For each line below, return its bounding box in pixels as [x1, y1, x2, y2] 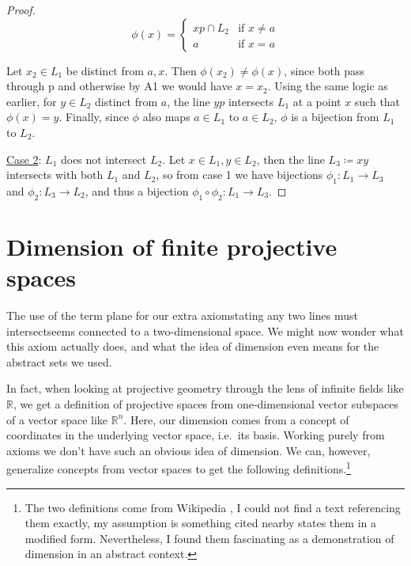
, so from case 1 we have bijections [156, 166, 323, 183]
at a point [292, 93, 341, 109]
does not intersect [60, 150, 147, 167]
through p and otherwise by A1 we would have [6, 78, 232, 94]
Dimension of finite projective [6, 230, 337, 262]
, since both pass [284, 62, 365, 78]
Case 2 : [6, 150, 42, 167]
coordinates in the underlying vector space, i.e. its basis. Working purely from [6, 427, 385, 443]
